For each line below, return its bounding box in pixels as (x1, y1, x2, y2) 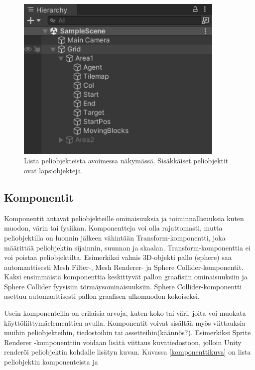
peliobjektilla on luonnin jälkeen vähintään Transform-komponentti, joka (4, 232, 226, 243)
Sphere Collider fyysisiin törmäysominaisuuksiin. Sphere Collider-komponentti (4, 281, 242, 291)
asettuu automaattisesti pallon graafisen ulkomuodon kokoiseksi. (4, 291, 200, 301)
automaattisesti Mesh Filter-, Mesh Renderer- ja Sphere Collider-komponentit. (4, 261, 244, 272)
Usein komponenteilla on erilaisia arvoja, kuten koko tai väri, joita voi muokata (4, 308, 246, 318)
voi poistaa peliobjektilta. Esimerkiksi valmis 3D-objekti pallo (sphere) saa (4, 252, 232, 262)
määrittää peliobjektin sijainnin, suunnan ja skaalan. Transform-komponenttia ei (4, 242, 251, 252)
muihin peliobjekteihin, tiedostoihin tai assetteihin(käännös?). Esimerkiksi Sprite (4, 327, 251, 338)
